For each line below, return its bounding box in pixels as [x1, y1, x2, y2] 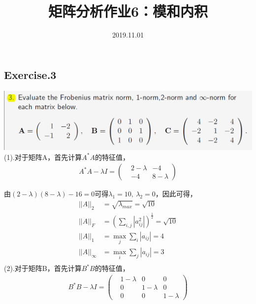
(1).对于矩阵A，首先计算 [4, 152, 82, 162]
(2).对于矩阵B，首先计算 [4, 263, 82, 273]
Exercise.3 [4, 67, 57, 82]
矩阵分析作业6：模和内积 [48, 1, 208, 21]
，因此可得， [155, 189, 197, 199]
